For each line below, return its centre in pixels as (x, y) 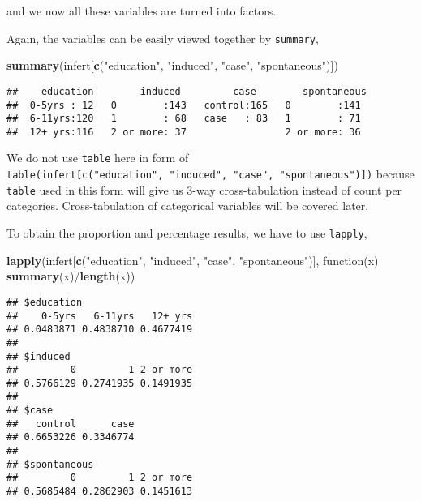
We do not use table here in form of (98, 158)
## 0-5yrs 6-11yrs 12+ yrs (100, 316)
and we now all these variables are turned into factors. (142, 11)
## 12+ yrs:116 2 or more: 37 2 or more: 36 (184, 132)
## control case (71, 424)
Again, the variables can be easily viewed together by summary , (163, 38)
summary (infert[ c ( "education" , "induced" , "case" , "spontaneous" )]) (172, 65)
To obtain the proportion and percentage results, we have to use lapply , (187, 233)
